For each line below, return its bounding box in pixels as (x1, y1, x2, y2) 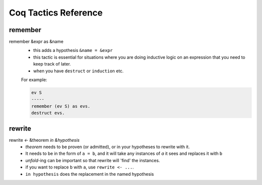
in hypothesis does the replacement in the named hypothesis (25, 171, 154, 177)
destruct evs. (31, 110, 65, 116)
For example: (21, 77, 48, 83)
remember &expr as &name (9, 39, 64, 45)
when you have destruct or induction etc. (33, 68, 124, 74)
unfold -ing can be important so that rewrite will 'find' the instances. (25, 157, 160, 163)
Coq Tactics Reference (9, 7, 103, 18)
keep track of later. (33, 61, 71, 67)
